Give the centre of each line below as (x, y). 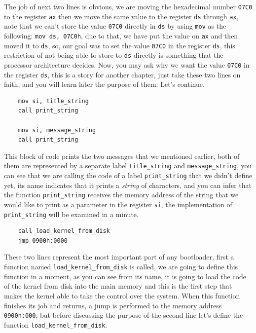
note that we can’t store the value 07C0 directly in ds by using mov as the (115, 26)
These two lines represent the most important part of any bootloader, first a (119, 257)
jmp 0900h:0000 (43, 240)
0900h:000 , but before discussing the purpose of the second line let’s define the (124, 315)
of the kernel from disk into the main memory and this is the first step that (118, 286)
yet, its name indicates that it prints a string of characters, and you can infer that (128, 185)
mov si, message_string (57, 130)
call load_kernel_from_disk (64, 231)
